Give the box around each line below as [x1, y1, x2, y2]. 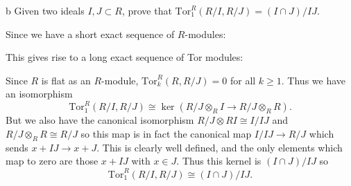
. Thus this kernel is [176, 154, 262, 168]
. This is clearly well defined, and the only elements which [96, 140, 343, 154]
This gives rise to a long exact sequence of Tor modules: [6, 50, 243, 64]
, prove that [121, 3, 172, 17]
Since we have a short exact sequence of [6, 26, 175, 41]
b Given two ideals [6, 3, 85, 17]
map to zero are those [6, 154, 99, 168]
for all [230, 73, 256, 87]
